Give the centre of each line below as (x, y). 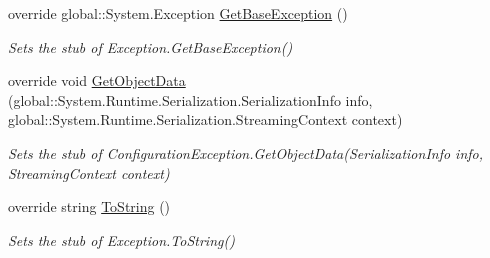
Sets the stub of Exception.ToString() (121, 239)
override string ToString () (89, 206)
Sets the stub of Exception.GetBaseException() (150, 46)
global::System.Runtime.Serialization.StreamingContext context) (205, 119)
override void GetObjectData (97, 80)
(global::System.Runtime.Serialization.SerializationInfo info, (190, 99)
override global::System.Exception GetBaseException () (178, 13)
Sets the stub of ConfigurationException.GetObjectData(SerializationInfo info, (246, 152)
